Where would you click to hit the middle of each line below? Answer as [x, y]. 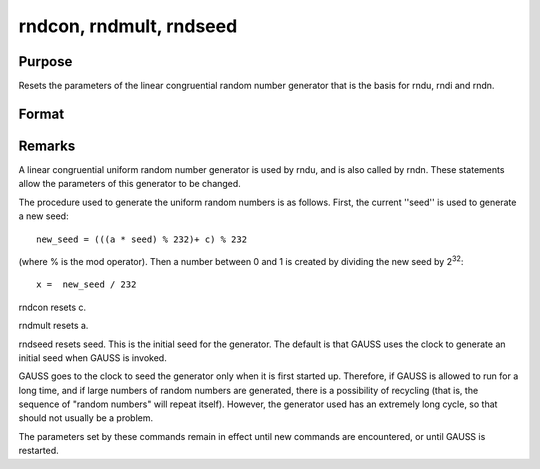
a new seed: [43, 216]
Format [41, 113]
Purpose [45, 61]
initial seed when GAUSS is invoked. [92, 357]
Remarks [47, 145]
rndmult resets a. [53, 326]
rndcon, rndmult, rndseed [128, 26]
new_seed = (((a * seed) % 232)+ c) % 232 [142, 239]
